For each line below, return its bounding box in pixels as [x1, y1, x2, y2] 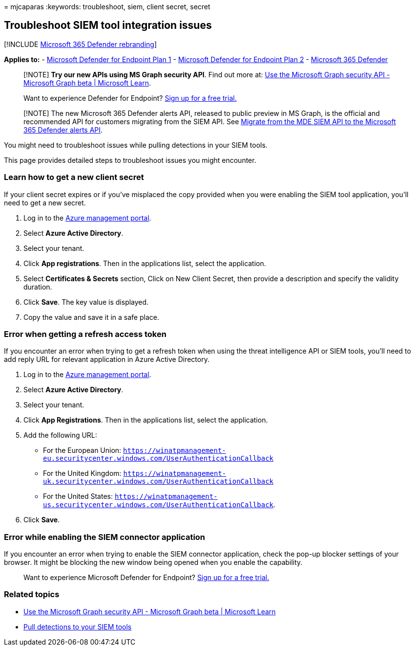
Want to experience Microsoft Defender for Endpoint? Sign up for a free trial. [23, 573, 270, 582]
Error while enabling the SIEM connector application [4, 532, 206, 542]
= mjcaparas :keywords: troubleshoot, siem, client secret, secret [4, 2, 210, 11]
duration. [23, 282, 52, 291]
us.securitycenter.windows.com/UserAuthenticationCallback [43, 501, 274, 509]
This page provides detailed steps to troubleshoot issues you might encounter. [4, 156, 256, 164]
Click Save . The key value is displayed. [23, 297, 149, 306]
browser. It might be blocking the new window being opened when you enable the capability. [4, 558, 303, 567]
